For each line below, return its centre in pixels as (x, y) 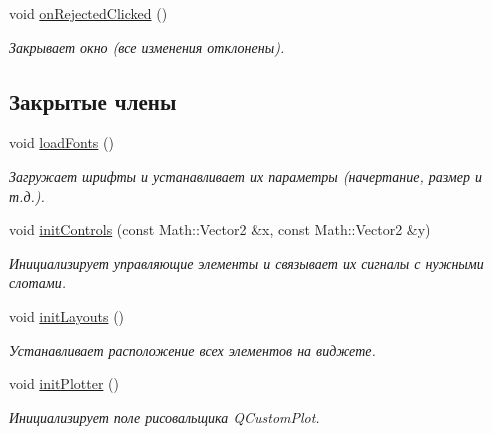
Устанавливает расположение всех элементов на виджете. (192, 349)
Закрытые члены (93, 100)
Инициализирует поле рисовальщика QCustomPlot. (164, 416)
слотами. (38, 282)
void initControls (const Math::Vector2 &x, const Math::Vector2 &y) (220, 229)
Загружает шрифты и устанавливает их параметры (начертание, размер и (245, 175)
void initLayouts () (67, 315)
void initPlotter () (64, 383)
